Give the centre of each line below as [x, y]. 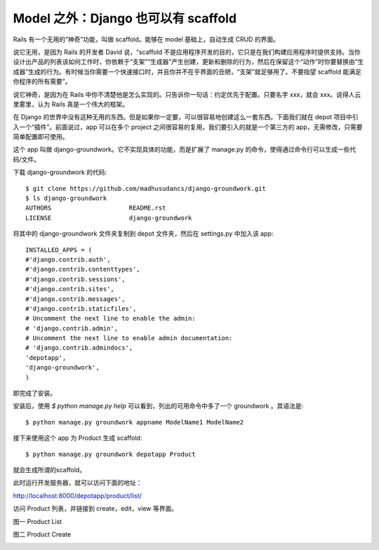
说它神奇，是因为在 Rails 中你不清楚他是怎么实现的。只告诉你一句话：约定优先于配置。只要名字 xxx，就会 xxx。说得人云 [187, 94]
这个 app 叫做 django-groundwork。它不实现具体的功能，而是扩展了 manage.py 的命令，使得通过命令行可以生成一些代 [185, 149]
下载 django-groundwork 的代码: [60, 173]
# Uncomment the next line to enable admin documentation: [129, 338]
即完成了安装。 [34, 394]
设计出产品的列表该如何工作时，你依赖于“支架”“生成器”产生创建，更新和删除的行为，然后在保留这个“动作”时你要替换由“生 [188, 62]
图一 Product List [38, 521]
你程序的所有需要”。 [42, 81]
